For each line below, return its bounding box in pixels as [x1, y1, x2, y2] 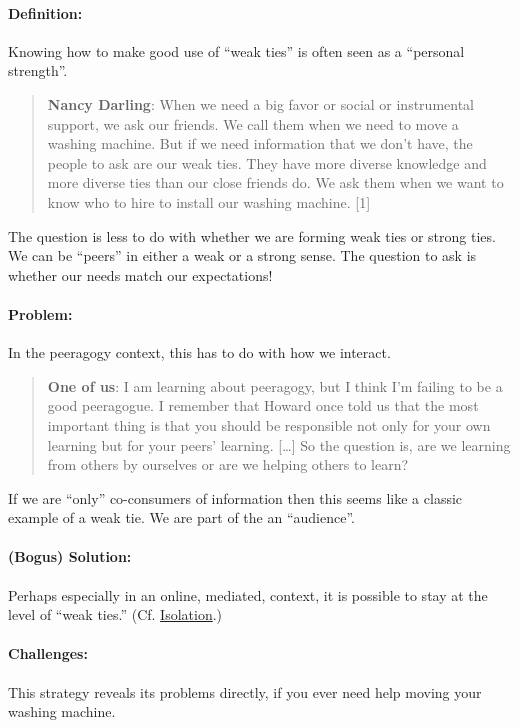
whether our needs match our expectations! [8, 264, 273, 285]
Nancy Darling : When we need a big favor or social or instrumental [47, 93, 474, 114]
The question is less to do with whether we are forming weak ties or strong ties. [8, 225, 496, 246]
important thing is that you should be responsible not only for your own [47, 414, 491, 435]
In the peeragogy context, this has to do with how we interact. [8, 342, 391, 363]
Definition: [8, 2, 83, 23]
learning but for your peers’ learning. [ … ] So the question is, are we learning [47, 434, 511, 455]
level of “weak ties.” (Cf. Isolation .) [8, 604, 223, 625]
